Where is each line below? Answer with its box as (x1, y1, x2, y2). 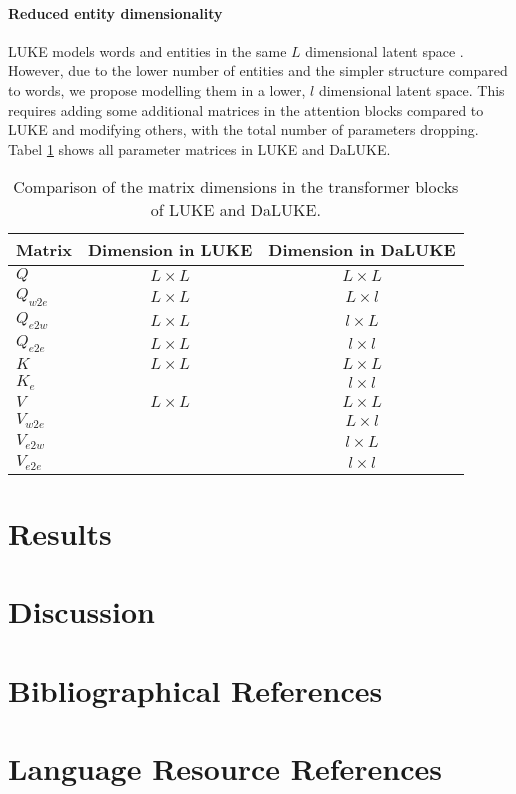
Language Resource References (8, 747, 443, 788)
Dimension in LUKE (87, 238, 253, 262)
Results (8, 512, 112, 553)
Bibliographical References (8, 669, 383, 710)
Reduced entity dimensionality (8, 2, 223, 23)
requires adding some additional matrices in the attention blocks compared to (8, 99, 484, 120)
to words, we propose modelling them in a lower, (8, 79, 306, 100)
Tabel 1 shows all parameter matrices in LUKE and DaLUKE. (8, 138, 391, 159)
